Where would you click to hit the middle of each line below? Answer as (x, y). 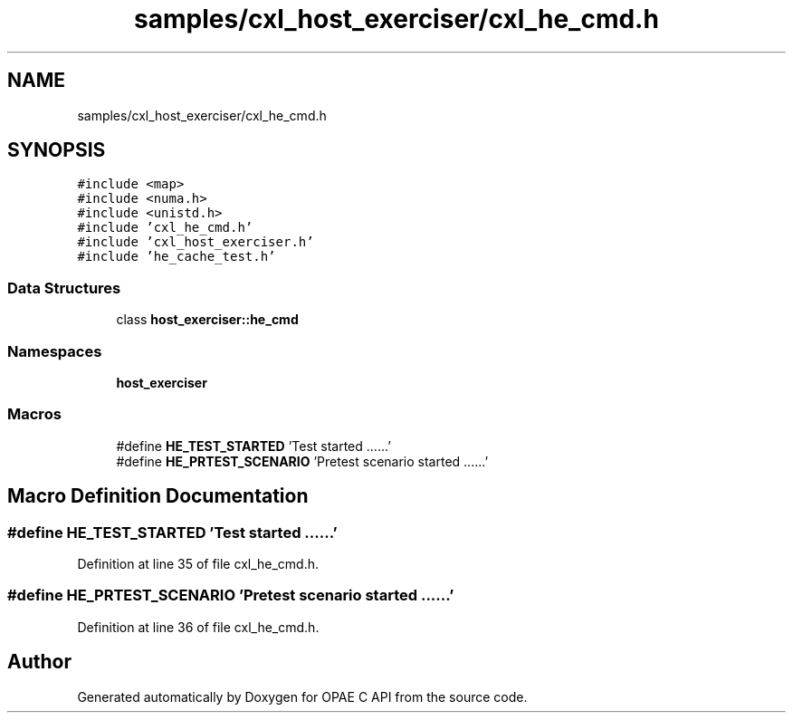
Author (39, 662)
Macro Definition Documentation (158, 496)
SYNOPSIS (57, 150)
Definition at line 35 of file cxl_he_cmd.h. (198, 563)
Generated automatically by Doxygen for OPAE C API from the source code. (302, 696)
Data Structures (64, 288)
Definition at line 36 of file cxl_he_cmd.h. (198, 627)
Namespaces (55, 351)
